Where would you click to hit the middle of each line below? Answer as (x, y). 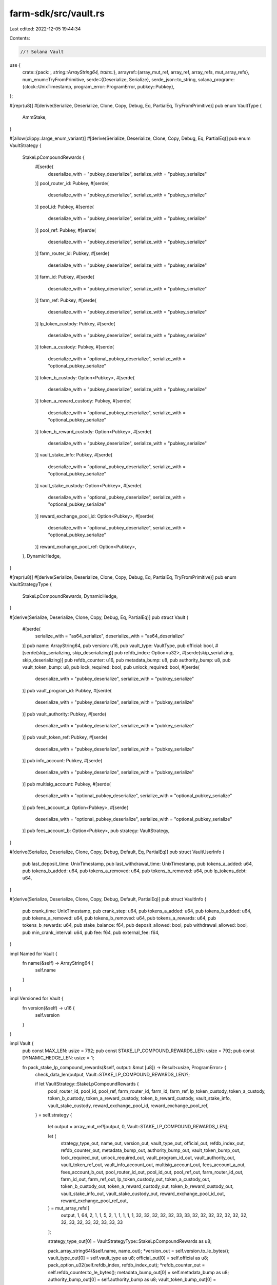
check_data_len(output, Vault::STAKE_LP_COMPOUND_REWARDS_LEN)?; (112, 1074)
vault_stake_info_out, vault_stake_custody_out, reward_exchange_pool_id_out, (143, 1194)
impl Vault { (22, 1043)
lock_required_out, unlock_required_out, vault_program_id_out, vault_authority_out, (148, 1158)
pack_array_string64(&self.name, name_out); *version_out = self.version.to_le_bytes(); (139, 1251)
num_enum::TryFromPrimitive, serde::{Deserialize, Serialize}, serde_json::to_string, (110, 79)
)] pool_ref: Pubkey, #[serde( (65, 230)
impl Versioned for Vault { (36, 998)
